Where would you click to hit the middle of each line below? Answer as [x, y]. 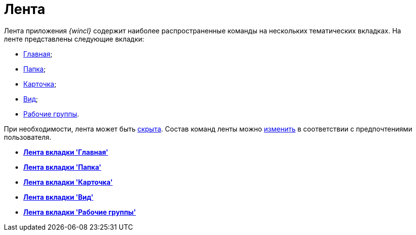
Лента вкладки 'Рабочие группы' [80, 212]
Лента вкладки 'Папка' [62, 167]
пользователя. [28, 137]
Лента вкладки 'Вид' [58, 197]
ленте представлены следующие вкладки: [74, 39]
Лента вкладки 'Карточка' [68, 182]
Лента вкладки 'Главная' [66, 152]
